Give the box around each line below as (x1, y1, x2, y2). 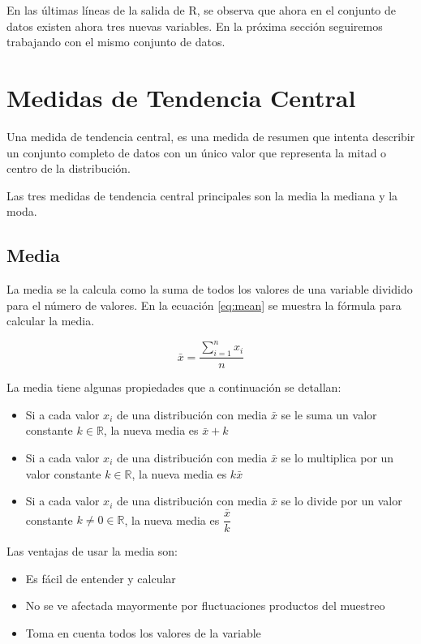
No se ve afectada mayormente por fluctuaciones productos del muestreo (25, 597, 385, 614)
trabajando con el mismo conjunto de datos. (6, 33, 226, 50)
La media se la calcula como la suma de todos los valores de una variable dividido (6, 281, 413, 298)
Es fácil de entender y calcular (25, 569, 176, 586)
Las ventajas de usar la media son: (6, 543, 178, 560)
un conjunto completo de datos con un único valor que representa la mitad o (6, 144, 387, 161)
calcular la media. (6, 312, 95, 329)
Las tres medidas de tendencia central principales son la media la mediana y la (6, 187, 398, 204)
